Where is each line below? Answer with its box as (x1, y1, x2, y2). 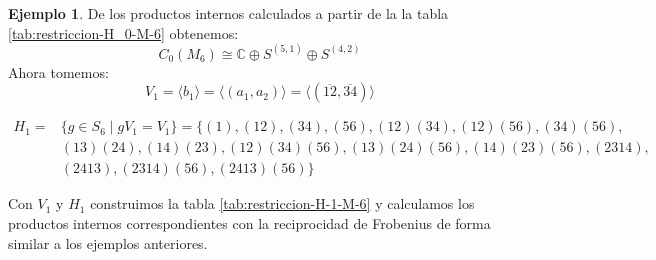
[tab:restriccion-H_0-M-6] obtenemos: (8, 22, 239, 43)
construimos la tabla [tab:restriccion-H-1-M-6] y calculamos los (90, 193, 475, 214)
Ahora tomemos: (8, 61, 109, 82)
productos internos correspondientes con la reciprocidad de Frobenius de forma (8, 212, 491, 233)
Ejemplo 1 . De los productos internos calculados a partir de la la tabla (8, 3, 449, 23)
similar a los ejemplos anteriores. (8, 232, 208, 253)
